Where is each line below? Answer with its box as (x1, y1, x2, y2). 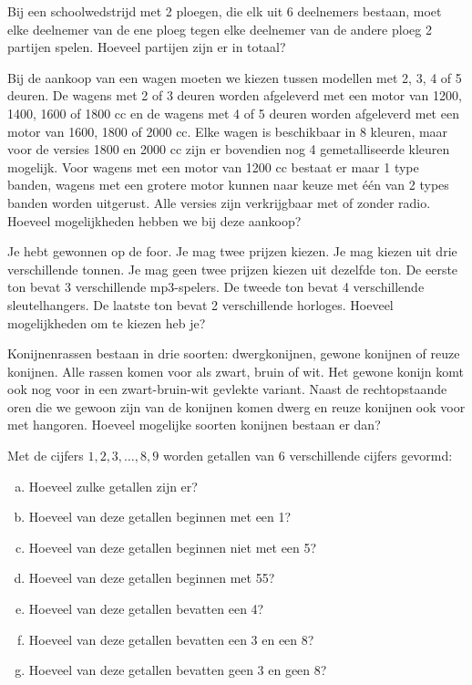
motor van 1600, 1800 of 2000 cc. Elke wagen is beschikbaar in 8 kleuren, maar (7, 121, 448, 140)
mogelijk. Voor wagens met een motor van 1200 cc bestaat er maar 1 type (7, 157, 419, 176)
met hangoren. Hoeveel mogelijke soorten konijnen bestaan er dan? (7, 415, 381, 434)
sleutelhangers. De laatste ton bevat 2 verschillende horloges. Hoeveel (7, 295, 394, 314)
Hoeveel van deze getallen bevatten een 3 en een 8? (28, 629, 314, 649)
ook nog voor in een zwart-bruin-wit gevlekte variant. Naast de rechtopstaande (7, 379, 447, 399)
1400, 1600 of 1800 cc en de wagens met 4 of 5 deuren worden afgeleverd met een (7, 103, 459, 122)
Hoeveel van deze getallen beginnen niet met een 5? (28, 537, 317, 556)
